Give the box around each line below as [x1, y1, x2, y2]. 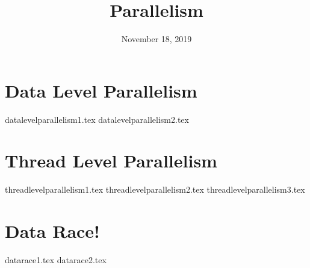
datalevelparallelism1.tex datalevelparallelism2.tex [5, 113, 189, 125]
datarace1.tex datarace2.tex [5, 254, 107, 266]
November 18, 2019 [121, 33, 192, 45]
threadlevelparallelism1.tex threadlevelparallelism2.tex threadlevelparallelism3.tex [5, 183, 305, 196]
